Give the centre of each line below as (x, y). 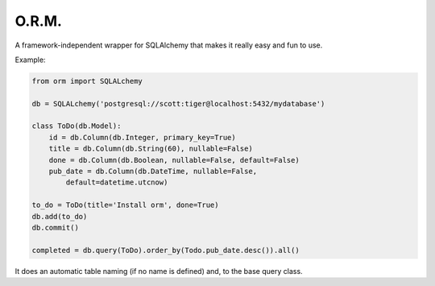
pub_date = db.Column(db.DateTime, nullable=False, (153, 172)
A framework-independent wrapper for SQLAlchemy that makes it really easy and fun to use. (169, 45)
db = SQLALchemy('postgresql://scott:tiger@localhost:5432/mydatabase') (178, 104)
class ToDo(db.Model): (77, 126)
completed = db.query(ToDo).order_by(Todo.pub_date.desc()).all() (166, 250)
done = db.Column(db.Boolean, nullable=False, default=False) (174, 160)
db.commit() (56, 228)
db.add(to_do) (60, 216)
